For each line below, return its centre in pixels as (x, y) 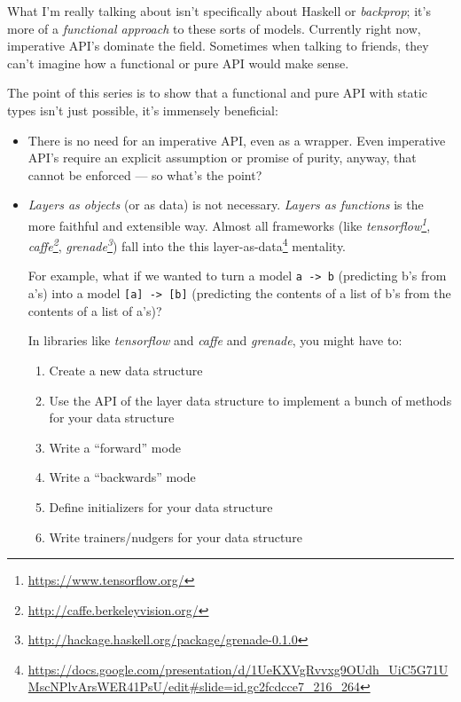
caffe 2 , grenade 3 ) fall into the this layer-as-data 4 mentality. (187, 245)
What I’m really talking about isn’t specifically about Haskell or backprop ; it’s (219, 11)
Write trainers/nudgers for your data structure (176, 536)
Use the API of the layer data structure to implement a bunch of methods (250, 400)
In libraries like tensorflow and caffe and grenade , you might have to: (215, 340)
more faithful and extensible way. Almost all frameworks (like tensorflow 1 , (229, 224)
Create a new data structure (126, 370)
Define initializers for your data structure (161, 506)
